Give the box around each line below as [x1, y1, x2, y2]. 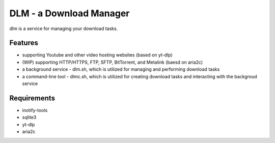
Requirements [9, 94, 56, 102]
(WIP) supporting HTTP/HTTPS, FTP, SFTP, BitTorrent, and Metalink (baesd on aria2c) [22, 59, 203, 65]
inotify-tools [22, 107, 48, 113]
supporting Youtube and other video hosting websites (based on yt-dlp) [22, 52, 173, 58]
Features [9, 39, 38, 47]
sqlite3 [22, 115, 37, 121]
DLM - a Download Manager [9, 8, 130, 19]
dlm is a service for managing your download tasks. [9, 25, 118, 32]
